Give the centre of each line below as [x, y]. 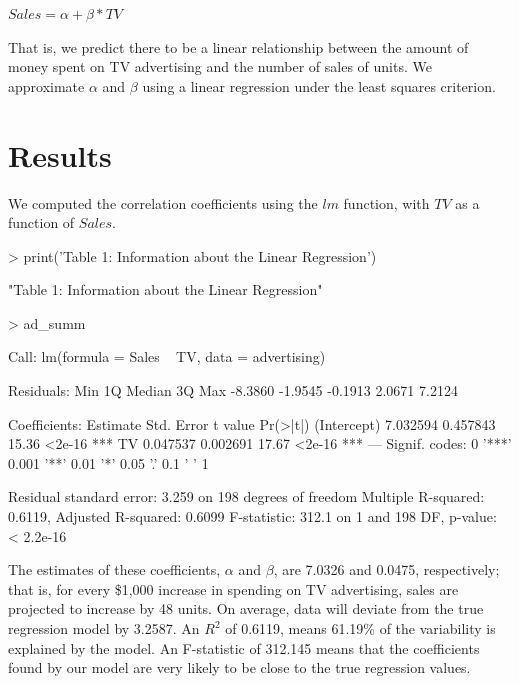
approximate [46, 85]
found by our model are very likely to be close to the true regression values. [239, 667]
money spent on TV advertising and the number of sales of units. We [220, 66]
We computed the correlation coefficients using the [163, 202]
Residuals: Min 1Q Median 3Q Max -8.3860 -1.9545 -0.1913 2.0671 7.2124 [233, 390]
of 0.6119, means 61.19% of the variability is [360, 628]
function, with [386, 202]
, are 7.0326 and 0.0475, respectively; [386, 569]
